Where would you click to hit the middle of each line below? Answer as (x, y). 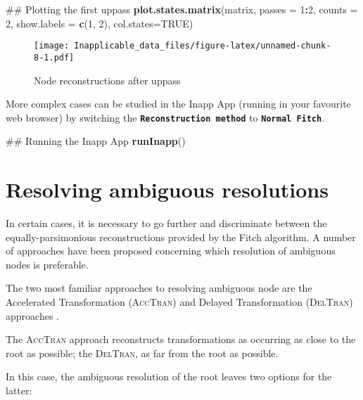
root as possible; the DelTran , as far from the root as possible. (142, 353)
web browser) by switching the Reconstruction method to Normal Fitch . (165, 117)
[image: (52, 46)
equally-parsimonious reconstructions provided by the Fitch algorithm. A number (181, 237)
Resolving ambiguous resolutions (167, 189)
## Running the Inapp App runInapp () (96, 141)
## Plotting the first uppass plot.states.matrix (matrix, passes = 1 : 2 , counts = (182, 9)
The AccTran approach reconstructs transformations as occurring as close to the (181, 339)
